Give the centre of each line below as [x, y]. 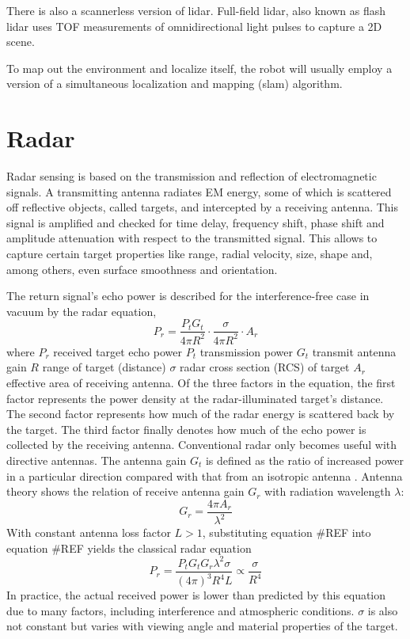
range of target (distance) [104, 367]
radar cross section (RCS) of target [265, 367]
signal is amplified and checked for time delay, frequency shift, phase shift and [196, 222]
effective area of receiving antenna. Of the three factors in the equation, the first [201, 383]
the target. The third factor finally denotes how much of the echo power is [186, 429]
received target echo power [118, 351]
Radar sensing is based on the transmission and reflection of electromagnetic [192, 176]
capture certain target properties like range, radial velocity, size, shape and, [190, 254]
